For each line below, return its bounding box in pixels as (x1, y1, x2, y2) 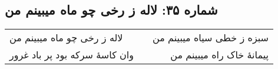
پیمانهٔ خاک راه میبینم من (170, 48, 269, 62)
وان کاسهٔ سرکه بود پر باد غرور (9, 48, 134, 62)
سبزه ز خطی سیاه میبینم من (153, 31, 269, 45)
